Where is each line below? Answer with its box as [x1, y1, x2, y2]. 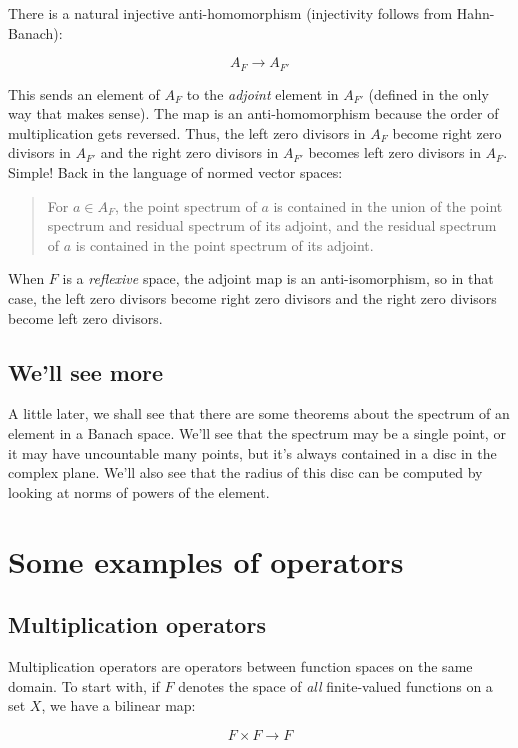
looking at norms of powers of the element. [8, 481, 270, 502]
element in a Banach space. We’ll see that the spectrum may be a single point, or [8, 422, 506, 443]
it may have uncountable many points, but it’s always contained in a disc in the [8, 442, 497, 463]
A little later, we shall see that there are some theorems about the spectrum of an [8, 403, 510, 424]
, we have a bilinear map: [41, 695, 196, 716]
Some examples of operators [8, 540, 404, 581]
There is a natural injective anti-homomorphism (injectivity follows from [8, 3, 453, 23]
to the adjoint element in [186, 83, 339, 104]
